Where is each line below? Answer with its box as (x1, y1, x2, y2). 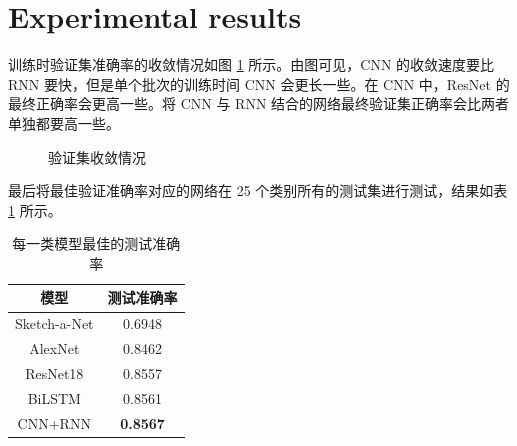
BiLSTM (27, 387, 81, 408)
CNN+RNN (17, 412, 91, 433)
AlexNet (29, 338, 80, 359)
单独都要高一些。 (8, 112, 120, 133)
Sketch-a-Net (15, 313, 94, 334)
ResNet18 (25, 363, 84, 383)
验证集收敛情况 (48, 146, 146, 167)
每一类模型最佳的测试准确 (12, 233, 181, 254)
